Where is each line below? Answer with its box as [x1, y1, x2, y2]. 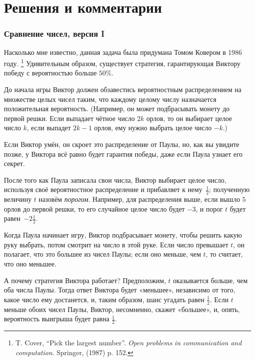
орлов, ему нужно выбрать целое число [94, 122, 212, 133]
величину [4, 194, 32, 204]
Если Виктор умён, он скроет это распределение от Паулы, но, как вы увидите [4, 139, 239, 149]
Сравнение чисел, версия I [4, 27, 105, 40]
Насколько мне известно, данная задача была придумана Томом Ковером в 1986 [4, 47, 242, 57]
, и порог [196, 203, 223, 214]
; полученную [209, 184, 250, 194]
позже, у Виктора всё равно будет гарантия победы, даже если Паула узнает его [4, 148, 243, 159]
